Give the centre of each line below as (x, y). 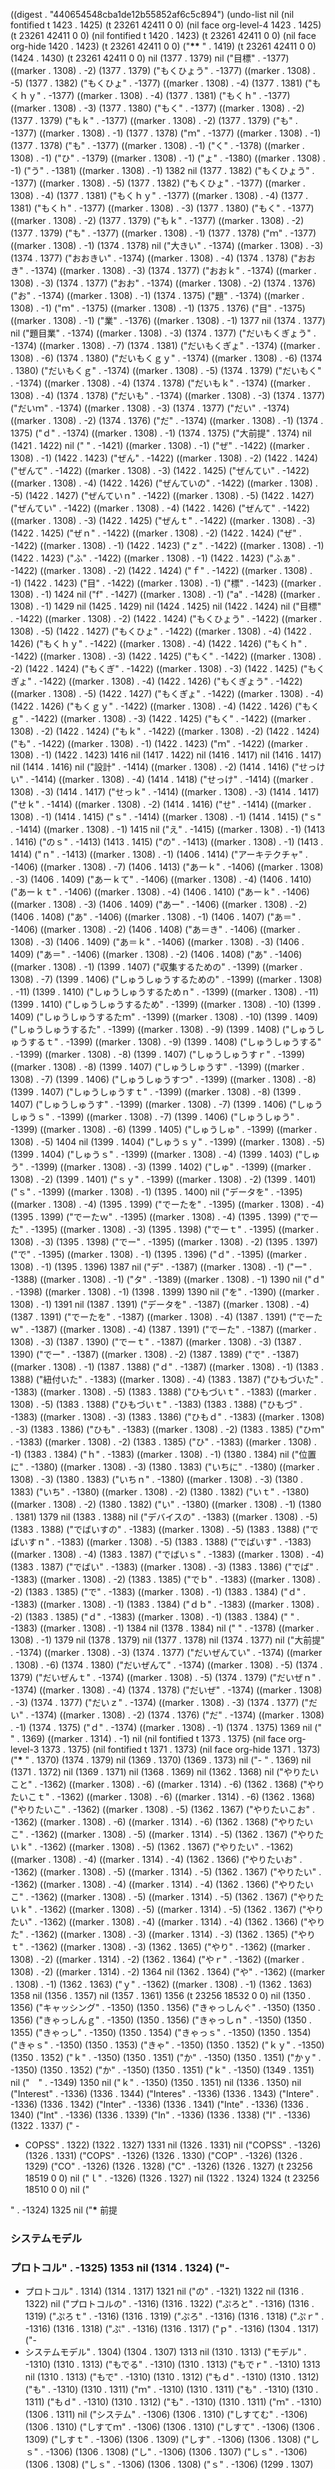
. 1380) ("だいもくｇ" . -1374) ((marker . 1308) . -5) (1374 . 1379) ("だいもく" (166, 370)
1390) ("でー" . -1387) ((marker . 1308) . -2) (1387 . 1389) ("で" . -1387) (155, 1354)
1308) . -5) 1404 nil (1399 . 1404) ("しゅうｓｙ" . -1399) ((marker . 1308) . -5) (168, 1142)
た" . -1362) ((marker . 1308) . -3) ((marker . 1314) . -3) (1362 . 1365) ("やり (163, 1934)
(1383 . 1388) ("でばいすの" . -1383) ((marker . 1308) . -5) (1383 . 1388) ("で (164, 1529)
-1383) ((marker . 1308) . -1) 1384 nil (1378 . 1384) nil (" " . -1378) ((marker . (165, 1628)
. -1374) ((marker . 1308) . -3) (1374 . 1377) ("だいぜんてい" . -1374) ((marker (166, 1652)
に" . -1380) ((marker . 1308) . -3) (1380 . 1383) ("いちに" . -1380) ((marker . (165, 1467)
